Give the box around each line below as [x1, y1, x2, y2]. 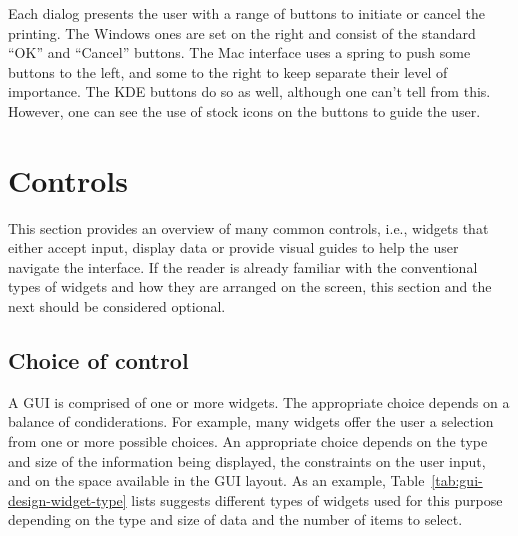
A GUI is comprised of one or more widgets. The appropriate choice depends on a [8, 391, 510, 412]
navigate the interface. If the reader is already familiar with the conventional [8, 256, 478, 277]
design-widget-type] [8, 489, 127, 510]
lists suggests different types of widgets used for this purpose [131, 489, 503, 510]
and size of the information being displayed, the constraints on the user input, [8, 450, 486, 471]
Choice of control [8, 345, 189, 376]
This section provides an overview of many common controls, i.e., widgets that [8, 217, 489, 238]
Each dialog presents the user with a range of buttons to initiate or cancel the [8, 3, 486, 23]
